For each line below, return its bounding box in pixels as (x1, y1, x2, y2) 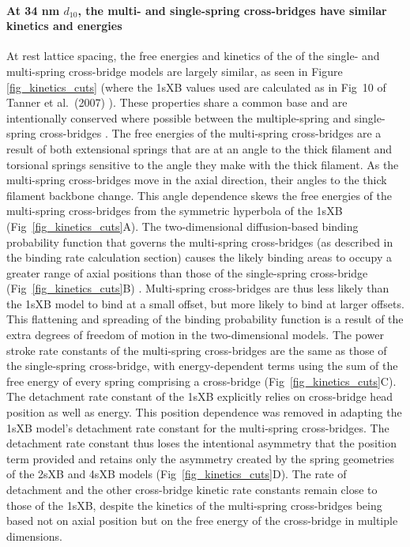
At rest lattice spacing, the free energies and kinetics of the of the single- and (6, 47, 380, 64)
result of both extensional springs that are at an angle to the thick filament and (6, 140, 393, 157)
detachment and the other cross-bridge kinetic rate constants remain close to (6, 481, 378, 498)
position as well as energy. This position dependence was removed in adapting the (6, 404, 402, 421)
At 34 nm (6, 2, 60, 18)
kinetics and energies (6, 17, 122, 34)
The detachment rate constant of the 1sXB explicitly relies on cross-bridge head (6, 388, 393, 405)
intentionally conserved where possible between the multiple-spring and (6, 109, 351, 126)
